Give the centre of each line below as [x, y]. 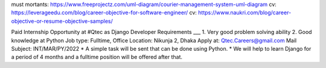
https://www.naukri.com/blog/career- [245, 13]
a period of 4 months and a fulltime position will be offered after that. [97, 57]
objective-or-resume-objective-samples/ [62, 21]
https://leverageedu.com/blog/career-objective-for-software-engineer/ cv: [104, 13]
